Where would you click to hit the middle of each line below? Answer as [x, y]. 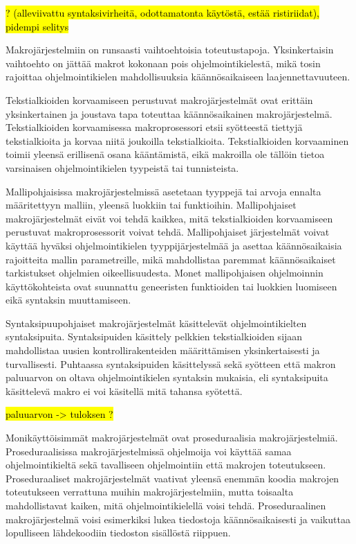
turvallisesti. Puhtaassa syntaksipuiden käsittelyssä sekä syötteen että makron [171, 363]
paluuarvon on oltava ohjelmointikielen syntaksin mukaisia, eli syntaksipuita [167, 377]
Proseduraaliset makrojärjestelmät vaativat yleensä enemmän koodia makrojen [172, 478]
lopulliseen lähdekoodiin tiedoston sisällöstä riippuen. [118, 533]
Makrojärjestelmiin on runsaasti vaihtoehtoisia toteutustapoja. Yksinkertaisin [170, 50]
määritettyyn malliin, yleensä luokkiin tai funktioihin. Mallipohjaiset [151, 205]
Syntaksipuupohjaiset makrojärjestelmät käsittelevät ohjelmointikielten [156, 323]
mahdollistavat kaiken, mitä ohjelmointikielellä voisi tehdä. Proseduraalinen [166, 505]
